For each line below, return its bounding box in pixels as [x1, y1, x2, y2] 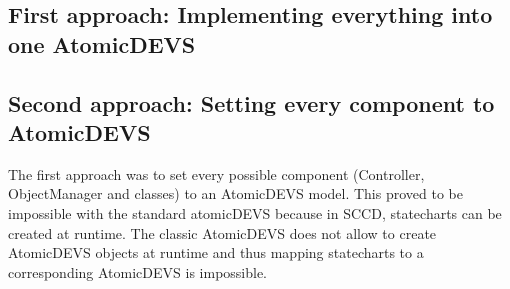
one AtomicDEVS [8, 28, 196, 59]
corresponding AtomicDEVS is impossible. [8, 261, 268, 282]
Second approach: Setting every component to [8, 87, 495, 118]
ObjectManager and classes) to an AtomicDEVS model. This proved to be [8, 183, 463, 204]
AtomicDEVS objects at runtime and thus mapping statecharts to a [8, 242, 424, 263]
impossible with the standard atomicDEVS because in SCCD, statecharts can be [8, 202, 502, 223]
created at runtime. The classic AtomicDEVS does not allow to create [8, 222, 437, 243]
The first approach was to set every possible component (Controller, [8, 163, 425, 184]
